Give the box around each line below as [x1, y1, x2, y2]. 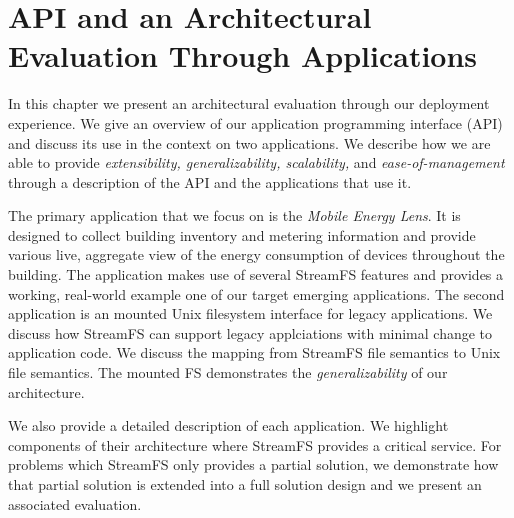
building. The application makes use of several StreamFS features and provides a [8, 264, 504, 285]
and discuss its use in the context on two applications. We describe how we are [8, 132, 491, 153]
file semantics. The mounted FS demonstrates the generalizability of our [8, 362, 448, 383]
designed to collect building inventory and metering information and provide [8, 224, 476, 245]
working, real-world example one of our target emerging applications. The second [8, 283, 505, 304]
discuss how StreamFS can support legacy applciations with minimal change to [8, 322, 493, 343]
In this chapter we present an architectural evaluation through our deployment [8, 93, 490, 114]
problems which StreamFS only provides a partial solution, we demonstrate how [8, 454, 499, 475]
